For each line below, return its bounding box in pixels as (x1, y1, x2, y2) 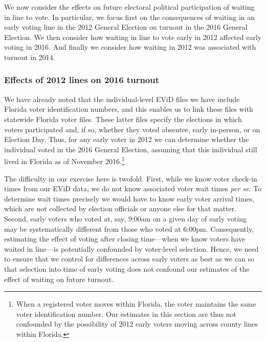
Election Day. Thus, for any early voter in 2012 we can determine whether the (4, 134, 249, 145)
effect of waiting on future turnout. (4, 273, 114, 284)
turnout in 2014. (4, 51, 55, 62)
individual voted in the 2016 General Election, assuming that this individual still (4, 144, 257, 154)
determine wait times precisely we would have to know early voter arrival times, (4, 193, 255, 204)
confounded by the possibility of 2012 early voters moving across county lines (16, 318, 258, 329)
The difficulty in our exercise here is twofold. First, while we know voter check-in (4, 173, 257, 184)
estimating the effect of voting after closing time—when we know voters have (4, 233, 246, 244)
